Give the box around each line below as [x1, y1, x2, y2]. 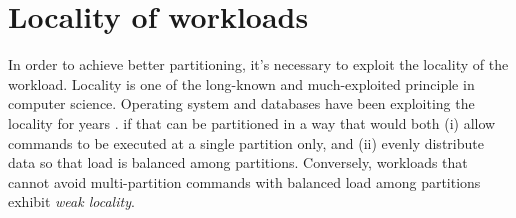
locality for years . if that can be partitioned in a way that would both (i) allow [8, 112, 496, 133]
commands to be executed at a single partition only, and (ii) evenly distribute [8, 132, 484, 153]
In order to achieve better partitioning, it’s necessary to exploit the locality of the [8, 54, 509, 75]
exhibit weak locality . [8, 191, 135, 212]
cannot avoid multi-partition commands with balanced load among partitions [8, 171, 481, 192]
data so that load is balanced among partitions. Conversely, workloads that [8, 152, 468, 173]
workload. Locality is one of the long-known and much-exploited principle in [8, 73, 475, 94]
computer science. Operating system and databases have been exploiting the [8, 93, 475, 114]
